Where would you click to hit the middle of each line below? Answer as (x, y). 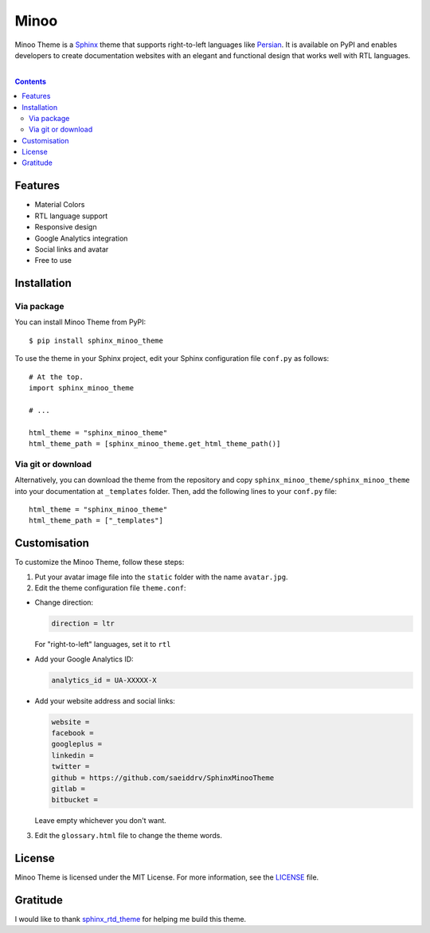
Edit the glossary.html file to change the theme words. (129, 835)
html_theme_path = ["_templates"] (96, 521)
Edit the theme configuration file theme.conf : (110, 588)
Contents (31, 81)
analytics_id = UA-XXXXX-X (104, 680)
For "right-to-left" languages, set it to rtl (103, 645)
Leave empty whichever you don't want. (100, 821)
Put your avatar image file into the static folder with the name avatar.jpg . (161, 577)
